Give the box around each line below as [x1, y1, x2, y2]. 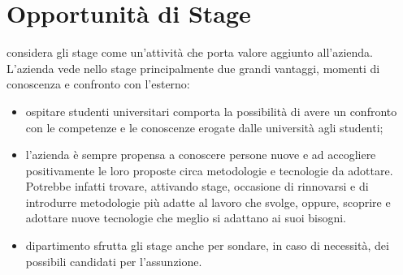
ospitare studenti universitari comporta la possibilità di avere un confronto [25, 102, 397, 119]
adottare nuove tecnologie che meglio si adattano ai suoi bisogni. [25, 209, 346, 226]
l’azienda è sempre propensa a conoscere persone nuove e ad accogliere [25, 146, 376, 163]
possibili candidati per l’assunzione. [25, 252, 202, 269]
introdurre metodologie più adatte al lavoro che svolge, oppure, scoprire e [25, 193, 391, 210]
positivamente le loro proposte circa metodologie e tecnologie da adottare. [25, 161, 393, 178]
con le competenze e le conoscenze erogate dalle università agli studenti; [25, 118, 383, 135]
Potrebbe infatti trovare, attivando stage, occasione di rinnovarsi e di [25, 178, 369, 195]
